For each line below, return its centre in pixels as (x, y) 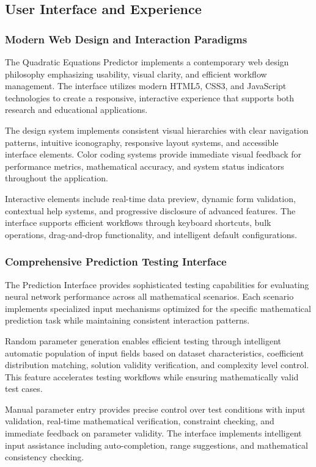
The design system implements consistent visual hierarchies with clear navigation (157, 130)
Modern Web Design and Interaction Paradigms (126, 39)
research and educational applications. (76, 110)
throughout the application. (57, 178)
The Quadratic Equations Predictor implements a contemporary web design (147, 62)
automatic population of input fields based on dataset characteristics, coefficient (155, 353)
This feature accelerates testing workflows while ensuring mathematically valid (152, 376)
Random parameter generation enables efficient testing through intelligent (143, 340)
